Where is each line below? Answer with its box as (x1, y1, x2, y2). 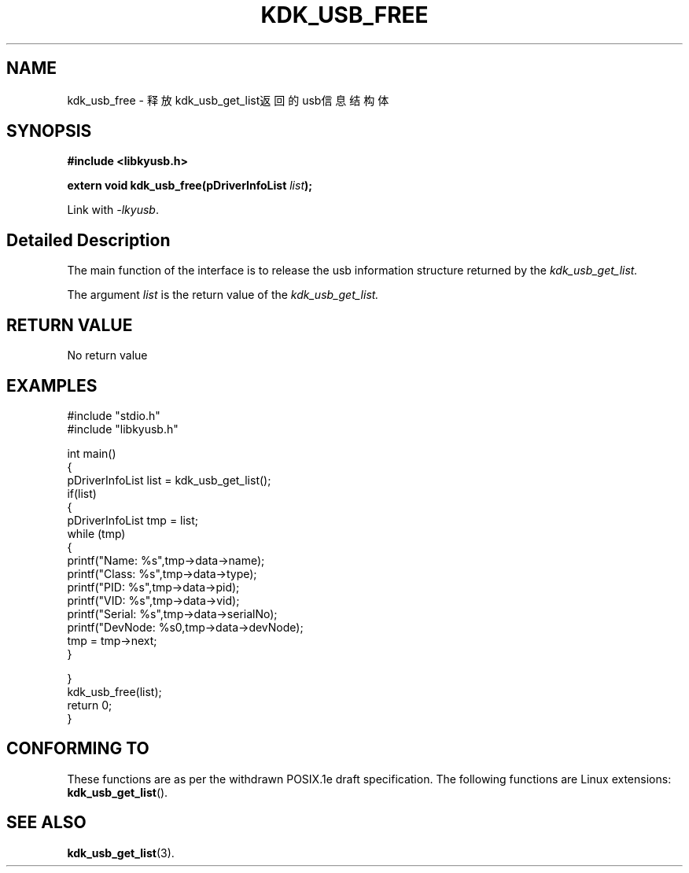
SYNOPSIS (6, 121, 92, 142)
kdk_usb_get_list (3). (67, 845, 175, 860)
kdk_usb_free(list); (67, 684, 162, 698)
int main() (67, 446, 116, 460)
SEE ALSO (6, 812, 87, 833)
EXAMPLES (6, 375, 98, 396)
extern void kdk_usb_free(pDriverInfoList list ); (67, 179, 313, 193)
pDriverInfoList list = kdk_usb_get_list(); (67, 473, 271, 487)
